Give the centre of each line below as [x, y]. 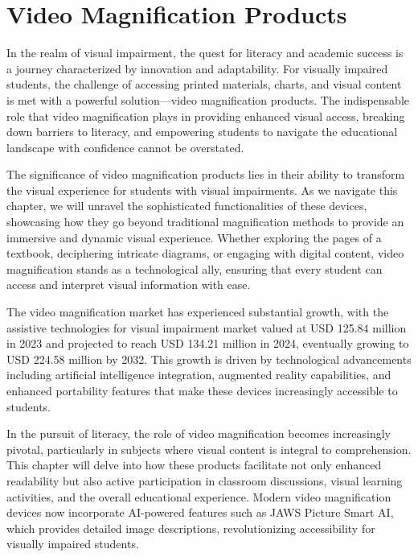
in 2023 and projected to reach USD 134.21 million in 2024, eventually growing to [208, 343]
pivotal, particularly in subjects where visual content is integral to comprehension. [209, 449]
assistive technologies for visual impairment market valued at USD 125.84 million [207, 327]
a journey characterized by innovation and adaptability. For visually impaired [197, 68]
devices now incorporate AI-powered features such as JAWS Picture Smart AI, [200, 512]
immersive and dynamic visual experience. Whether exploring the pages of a [194, 237]
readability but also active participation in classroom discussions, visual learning [205, 480]
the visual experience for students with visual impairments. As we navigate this [202, 190]
